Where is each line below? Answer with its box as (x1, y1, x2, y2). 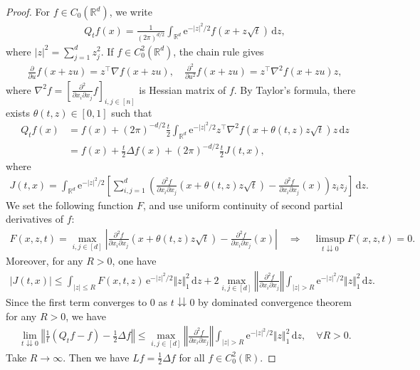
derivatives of (6, 211, 64, 226)
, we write (109, 4, 152, 18)
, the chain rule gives (173, 43, 264, 58)
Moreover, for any (6, 253, 83, 268)
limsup (315, 233, 345, 244)
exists (6, 105, 30, 120)
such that (111, 105, 152, 120)
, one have (112, 253, 157, 268)
